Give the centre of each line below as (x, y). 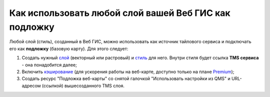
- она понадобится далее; (49, 65)
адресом (31, 86)
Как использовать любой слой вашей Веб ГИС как (120, 13)
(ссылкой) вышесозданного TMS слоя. (83, 86)
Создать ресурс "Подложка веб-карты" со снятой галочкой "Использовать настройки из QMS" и (126, 79)
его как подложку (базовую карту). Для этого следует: (69, 48)
